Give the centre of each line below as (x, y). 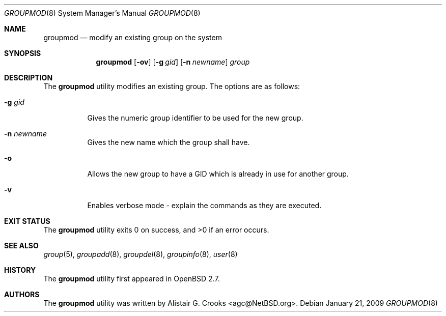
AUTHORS (22, 294)
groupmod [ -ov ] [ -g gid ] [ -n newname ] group (173, 62)
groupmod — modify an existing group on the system (133, 37)
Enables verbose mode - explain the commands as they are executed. (204, 205)
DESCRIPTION (29, 78)
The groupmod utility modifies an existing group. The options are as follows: (172, 86)
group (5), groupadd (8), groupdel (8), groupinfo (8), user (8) (141, 254)
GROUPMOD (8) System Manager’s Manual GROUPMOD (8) (102, 13)
